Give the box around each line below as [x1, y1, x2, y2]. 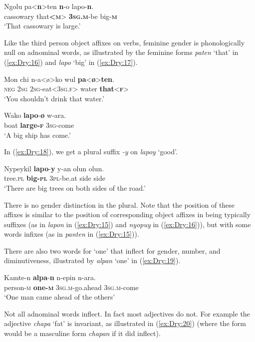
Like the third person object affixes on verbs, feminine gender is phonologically [4, 37, 245, 47]
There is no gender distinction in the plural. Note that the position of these [4, 199, 235, 210]
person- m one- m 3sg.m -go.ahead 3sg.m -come [4, 282, 139, 292]
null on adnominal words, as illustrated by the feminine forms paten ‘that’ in [4, 47, 239, 57]
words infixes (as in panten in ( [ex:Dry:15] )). [4, 229, 139, 239]
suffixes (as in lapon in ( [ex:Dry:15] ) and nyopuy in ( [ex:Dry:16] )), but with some [4, 219, 251, 229]
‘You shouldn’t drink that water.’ [4, 93, 105, 103]
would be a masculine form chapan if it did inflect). [4, 328, 161, 339]
